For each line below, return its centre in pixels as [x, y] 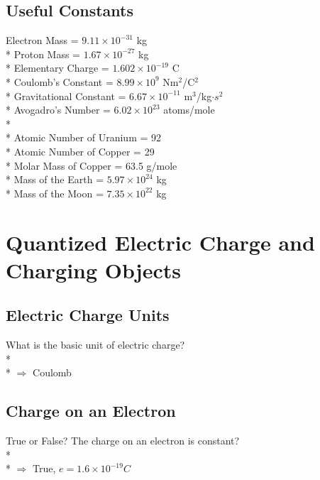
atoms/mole [189, 110]
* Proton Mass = [43, 54]
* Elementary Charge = [57, 68]
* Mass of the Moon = [55, 193]
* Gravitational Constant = [66, 96]
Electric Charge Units [88, 315]
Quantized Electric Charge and [160, 242]
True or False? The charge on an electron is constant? [123, 441]
